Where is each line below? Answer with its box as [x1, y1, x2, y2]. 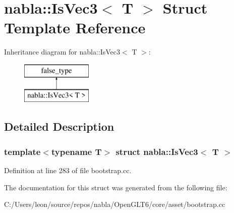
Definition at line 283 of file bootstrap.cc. [4, 165, 132, 176]
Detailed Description [4, 119, 114, 134]
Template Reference [4, 17, 146, 38]
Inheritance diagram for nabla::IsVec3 [4, 46, 121, 57]
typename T [51, 145, 102, 157]
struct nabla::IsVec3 [115, 145, 198, 157]
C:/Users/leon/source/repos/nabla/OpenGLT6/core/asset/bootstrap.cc [4, 199, 225, 209]
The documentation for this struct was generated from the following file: [4, 182, 227, 192]
